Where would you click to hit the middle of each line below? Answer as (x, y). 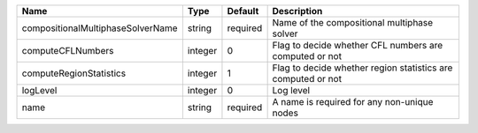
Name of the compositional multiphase (353, 22)
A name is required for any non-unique (353, 102)
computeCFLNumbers (68, 51)
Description (297, 11)
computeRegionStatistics (74, 73)
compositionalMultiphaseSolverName (100, 28)
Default (243, 11)
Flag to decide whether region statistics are (362, 68)
